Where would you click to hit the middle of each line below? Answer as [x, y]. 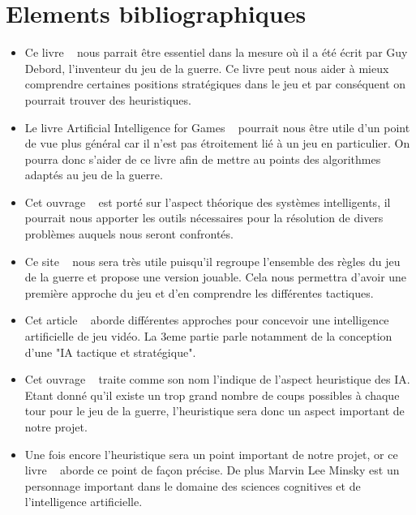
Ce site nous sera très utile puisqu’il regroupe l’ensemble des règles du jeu [212, 261]
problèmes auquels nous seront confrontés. [129, 234]
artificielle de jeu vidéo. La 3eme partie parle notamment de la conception [208, 336]
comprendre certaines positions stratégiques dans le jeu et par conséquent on [215, 84]
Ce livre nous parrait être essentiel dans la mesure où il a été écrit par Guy [216, 52]
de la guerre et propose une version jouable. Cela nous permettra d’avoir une [216, 277]
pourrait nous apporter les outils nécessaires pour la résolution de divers [204, 218]
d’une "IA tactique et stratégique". [110, 352]
